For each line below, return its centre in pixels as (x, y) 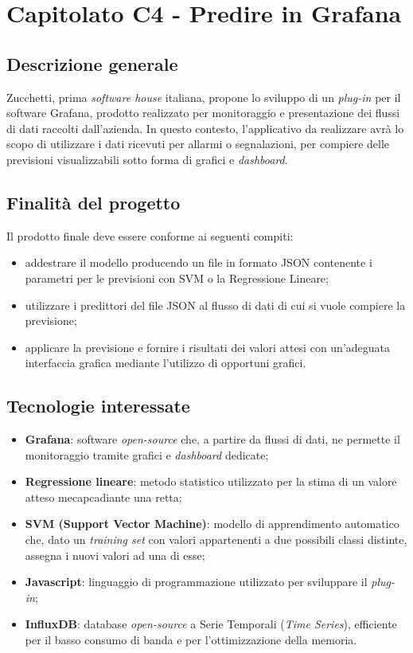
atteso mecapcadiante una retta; (103, 497)
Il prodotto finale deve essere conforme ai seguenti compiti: (150, 235)
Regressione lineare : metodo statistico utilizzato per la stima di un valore (211, 481)
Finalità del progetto (94, 202)
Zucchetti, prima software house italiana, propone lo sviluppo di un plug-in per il (204, 97)
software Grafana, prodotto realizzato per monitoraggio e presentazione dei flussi (203, 113)
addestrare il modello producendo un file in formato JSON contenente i (199, 262)
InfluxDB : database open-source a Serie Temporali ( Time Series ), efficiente (211, 624)
